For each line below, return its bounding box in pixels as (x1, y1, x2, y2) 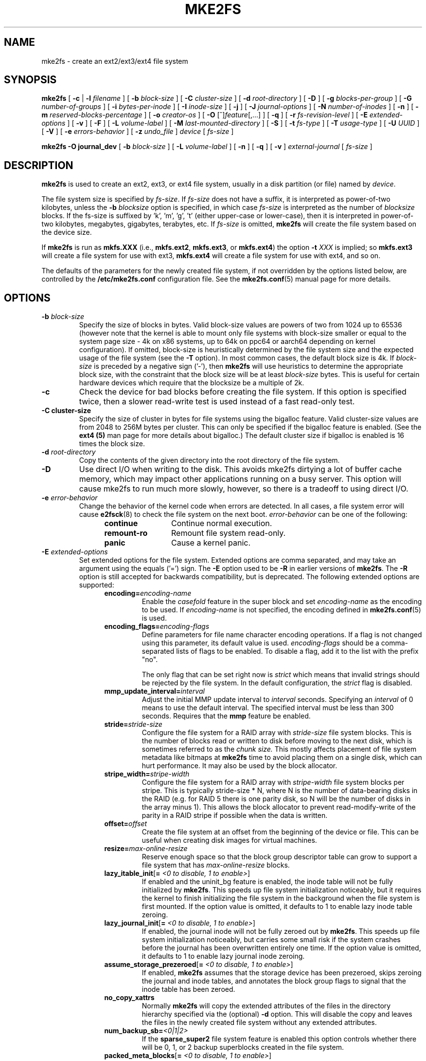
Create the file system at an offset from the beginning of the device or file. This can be (142, 828, 419, 836)
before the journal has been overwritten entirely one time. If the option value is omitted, (142, 944, 421, 952)
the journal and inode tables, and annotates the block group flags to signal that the (142, 977, 406, 985)
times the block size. (79, 439, 145, 448)
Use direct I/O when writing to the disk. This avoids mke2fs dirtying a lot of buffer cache (79, 464, 402, 474)
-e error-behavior (41, 493, 98, 502)
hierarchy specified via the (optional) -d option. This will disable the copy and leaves (142, 1010, 412, 1019)
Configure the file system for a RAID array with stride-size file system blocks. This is (142, 728, 412, 737)
